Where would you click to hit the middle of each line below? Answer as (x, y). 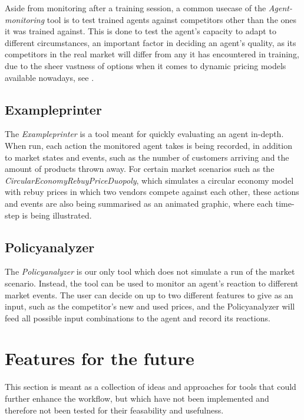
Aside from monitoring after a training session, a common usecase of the (136, 8)
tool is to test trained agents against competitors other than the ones (172, 19)
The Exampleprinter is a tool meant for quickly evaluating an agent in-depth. (144, 134)
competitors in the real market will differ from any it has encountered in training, (152, 54)
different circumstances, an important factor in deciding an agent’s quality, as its (151, 42)
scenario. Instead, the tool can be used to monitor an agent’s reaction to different (152, 283)
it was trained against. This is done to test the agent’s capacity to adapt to (141, 31)
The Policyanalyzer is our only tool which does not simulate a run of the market (150, 271)
